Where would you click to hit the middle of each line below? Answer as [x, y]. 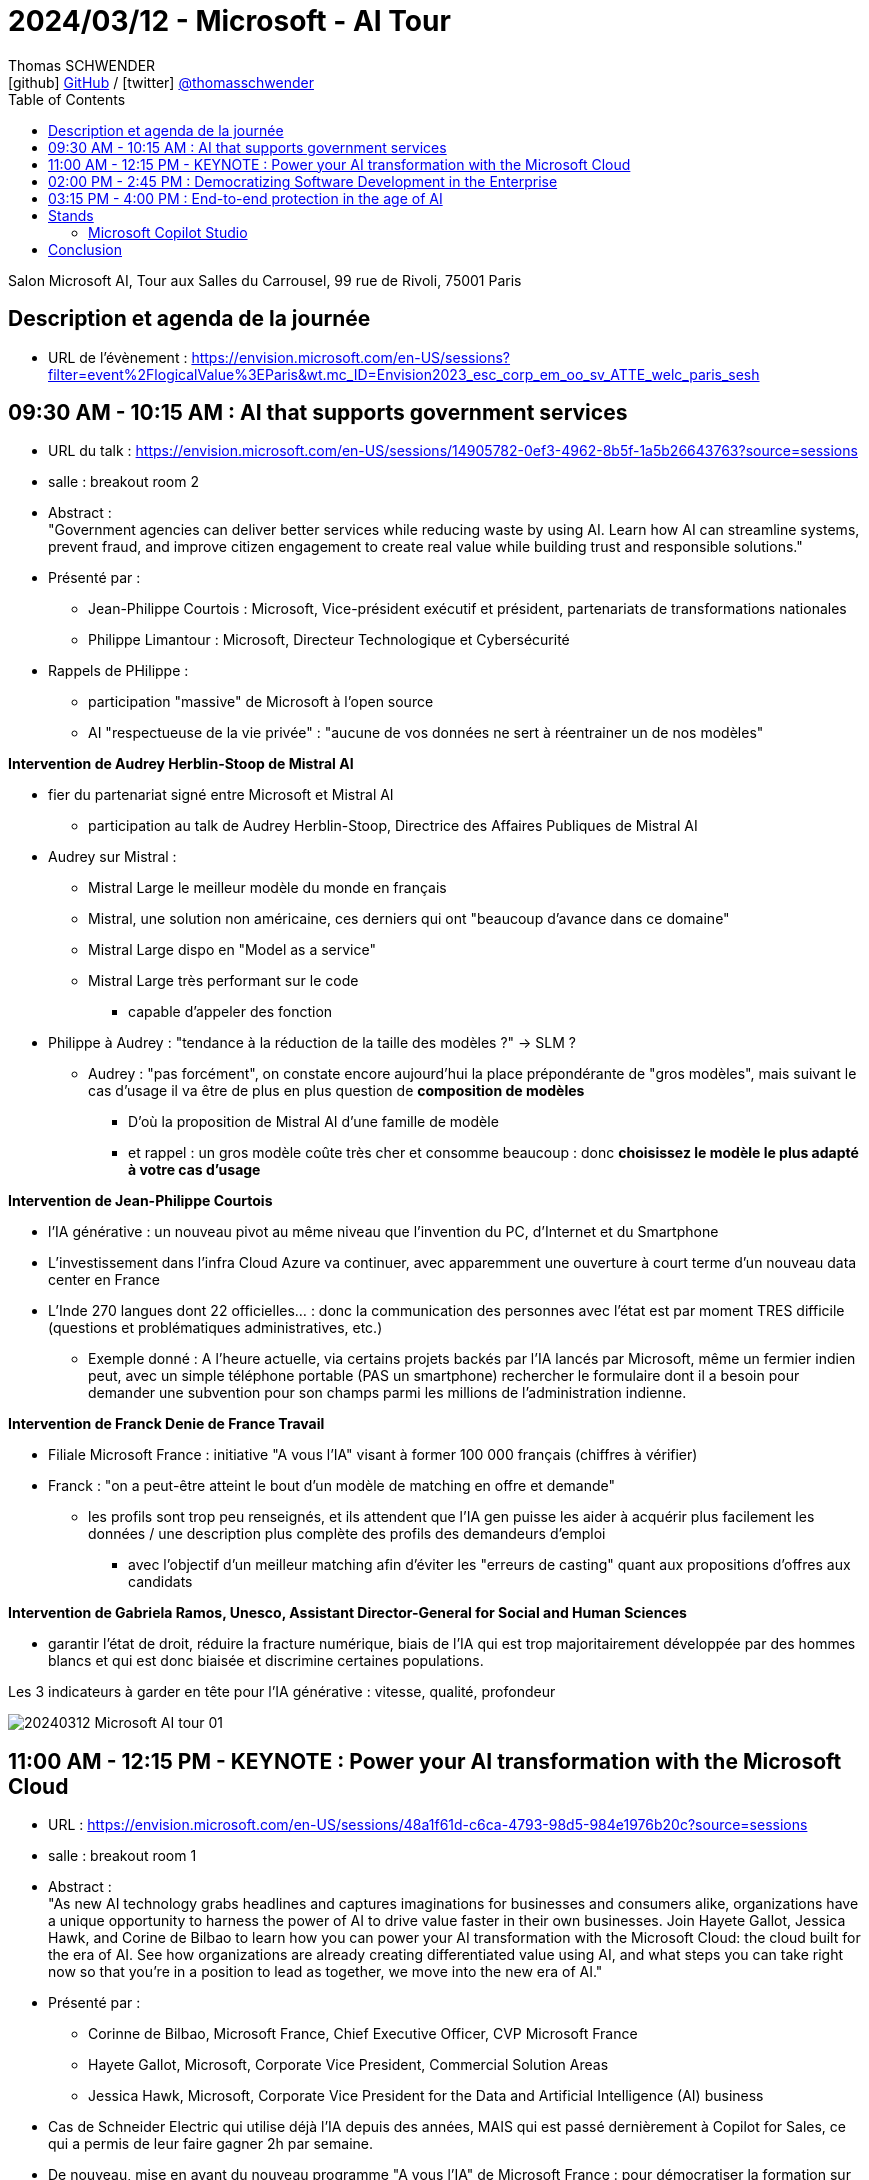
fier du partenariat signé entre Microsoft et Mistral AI [221, 795]
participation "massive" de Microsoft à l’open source [261, 702]
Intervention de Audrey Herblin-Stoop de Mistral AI [181, 764]
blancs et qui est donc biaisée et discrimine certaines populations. [266, 1661]
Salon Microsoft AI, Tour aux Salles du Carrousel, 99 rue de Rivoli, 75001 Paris [265, 280]
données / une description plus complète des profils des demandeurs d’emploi [347, 1534]
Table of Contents [67, 99]
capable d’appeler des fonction [230, 1012]
